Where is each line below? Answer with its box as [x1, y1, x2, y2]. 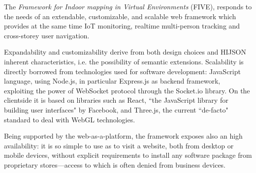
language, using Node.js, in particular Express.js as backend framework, [4, 76, 221, 86]
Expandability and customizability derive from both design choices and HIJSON [4, 47, 246, 57]
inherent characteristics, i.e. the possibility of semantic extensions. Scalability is [4, 56, 244, 66]
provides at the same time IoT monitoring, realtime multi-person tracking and [4, 21, 240, 31]
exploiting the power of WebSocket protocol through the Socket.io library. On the [4, 85, 250, 95]
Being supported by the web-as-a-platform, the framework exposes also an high [4, 131, 243, 141]
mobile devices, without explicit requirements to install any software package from [4, 150, 252, 160]
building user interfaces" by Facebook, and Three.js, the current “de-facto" [4, 104, 228, 115]
